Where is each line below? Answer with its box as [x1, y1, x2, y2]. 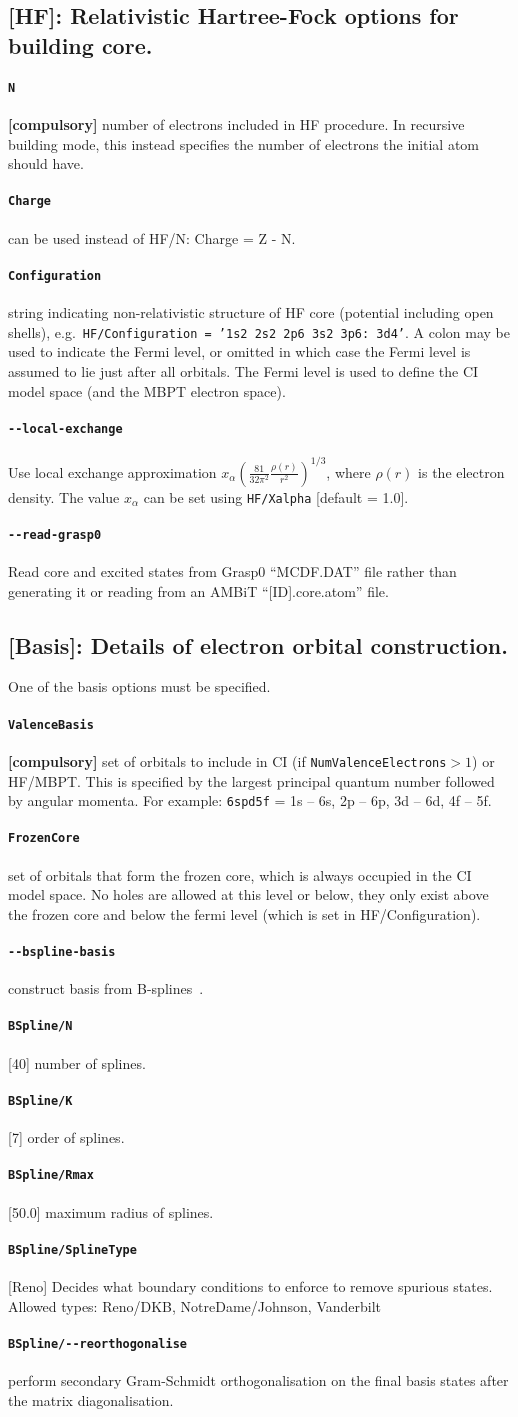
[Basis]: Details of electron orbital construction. [8, 629, 508, 660]
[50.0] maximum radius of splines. [8, 1201, 214, 1222]
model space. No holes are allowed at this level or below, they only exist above [8, 884, 489, 905]
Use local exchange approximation [8, 461, 217, 482]
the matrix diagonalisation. [8, 1389, 174, 1410]
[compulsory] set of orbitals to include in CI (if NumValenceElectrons [8, 750, 447, 771]
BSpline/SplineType [8, 1242, 137, 1257]
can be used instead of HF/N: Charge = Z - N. [8, 227, 296, 248]
